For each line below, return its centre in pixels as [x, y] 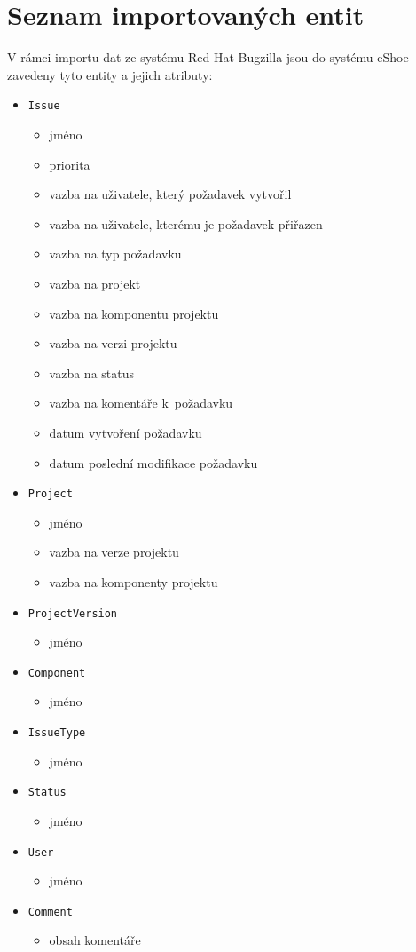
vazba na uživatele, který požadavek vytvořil [170, 194]
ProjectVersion [73, 613]
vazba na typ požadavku [115, 254]
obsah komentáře [95, 940]
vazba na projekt [95, 283]
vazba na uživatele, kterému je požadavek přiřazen [186, 223]
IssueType [57, 733]
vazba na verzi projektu [113, 343]
